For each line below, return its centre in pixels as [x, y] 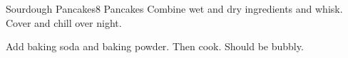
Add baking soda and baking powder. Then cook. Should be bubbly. [155, 46]
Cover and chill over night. [64, 22]
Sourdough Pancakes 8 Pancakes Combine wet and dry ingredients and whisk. [174, 8]
